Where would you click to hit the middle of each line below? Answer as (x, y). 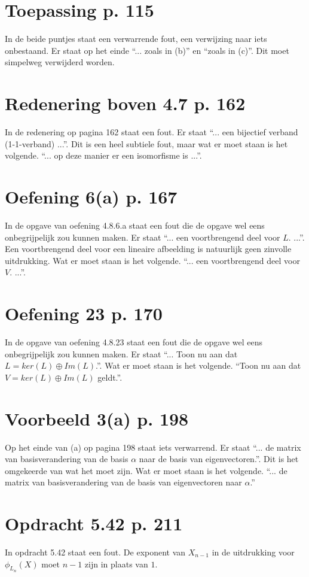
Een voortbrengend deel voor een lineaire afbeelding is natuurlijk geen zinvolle (148, 249)
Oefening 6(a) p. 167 (91, 196)
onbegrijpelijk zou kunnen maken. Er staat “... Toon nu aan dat (121, 353)
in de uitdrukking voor (253, 552)
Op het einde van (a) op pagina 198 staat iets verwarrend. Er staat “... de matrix (153, 447)
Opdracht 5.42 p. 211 (94, 523)
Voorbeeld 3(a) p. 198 (97, 418)
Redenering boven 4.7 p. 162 (125, 103)
